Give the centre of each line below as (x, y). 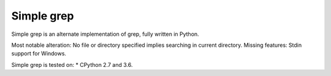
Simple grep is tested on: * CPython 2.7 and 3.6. (72, 64)
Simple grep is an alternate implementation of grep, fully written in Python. (105, 34)
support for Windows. (39, 54)
